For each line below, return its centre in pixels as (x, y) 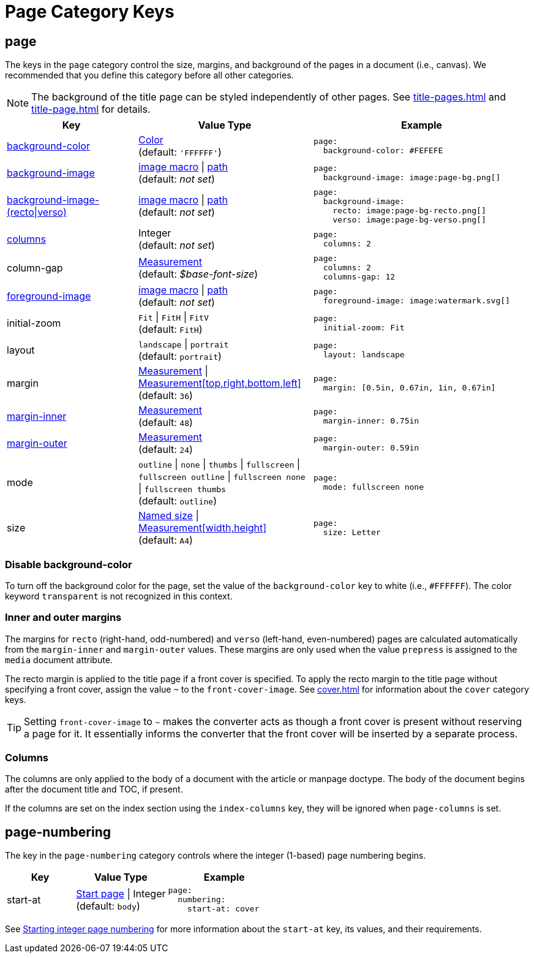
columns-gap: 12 (359, 277)
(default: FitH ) (171, 329)
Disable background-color (69, 564)
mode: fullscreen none (373, 487)
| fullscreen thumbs (182, 489)
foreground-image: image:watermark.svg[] (416, 301)
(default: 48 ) (166, 423)
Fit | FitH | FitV (174, 317)
